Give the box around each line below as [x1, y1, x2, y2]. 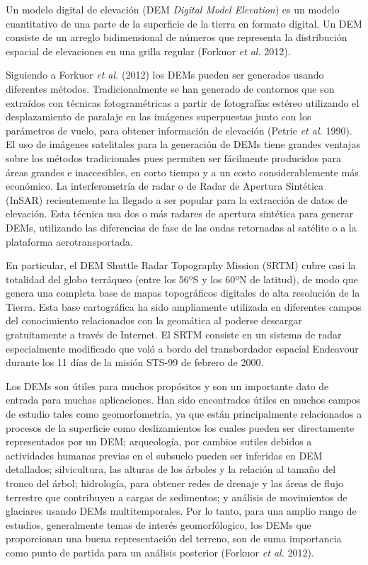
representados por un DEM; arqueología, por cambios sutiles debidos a [6, 434, 312, 449]
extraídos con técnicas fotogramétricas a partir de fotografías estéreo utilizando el [6, 95, 360, 110]
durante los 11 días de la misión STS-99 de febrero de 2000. [6, 355, 264, 370]
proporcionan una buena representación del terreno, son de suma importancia [6, 531, 342, 546]
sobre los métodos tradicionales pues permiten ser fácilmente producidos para [6, 150, 342, 165]
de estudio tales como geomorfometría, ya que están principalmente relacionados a [6, 406, 362, 421]
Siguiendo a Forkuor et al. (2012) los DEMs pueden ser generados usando [6, 67, 324, 82]
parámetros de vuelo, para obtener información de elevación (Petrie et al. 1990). [6, 122, 352, 137]
